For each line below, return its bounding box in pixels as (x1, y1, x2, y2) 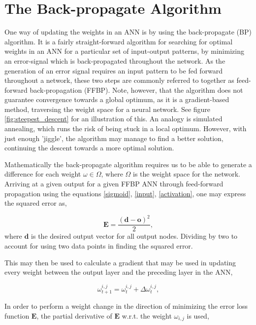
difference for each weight (4, 169, 81, 179)
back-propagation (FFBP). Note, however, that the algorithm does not (30, 84, 243, 95)
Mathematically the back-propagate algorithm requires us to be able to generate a (4, 159, 252, 169)
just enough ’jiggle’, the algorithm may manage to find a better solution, (4, 133, 224, 143)
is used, (187, 310, 209, 321)
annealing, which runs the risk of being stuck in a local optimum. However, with (4, 123, 247, 134)
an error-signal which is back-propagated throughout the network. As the (4, 55, 225, 66)
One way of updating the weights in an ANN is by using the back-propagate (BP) (4, 27, 252, 37)
